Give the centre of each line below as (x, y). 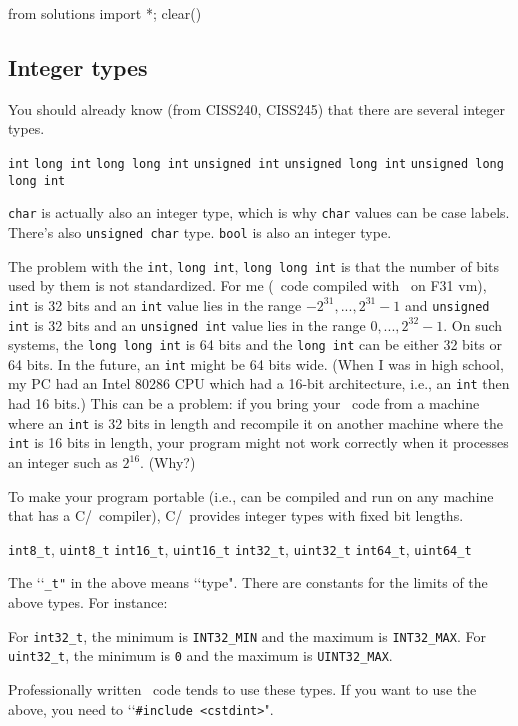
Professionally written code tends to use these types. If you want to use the (242, 689)
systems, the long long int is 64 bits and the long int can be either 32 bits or (255, 344)
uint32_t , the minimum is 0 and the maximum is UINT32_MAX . (200, 655)
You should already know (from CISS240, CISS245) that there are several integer (257, 108)
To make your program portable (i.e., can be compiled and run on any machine (251, 495)
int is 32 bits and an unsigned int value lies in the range (187, 324)
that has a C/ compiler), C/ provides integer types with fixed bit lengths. (236, 515)
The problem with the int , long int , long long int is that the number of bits (253, 265)
